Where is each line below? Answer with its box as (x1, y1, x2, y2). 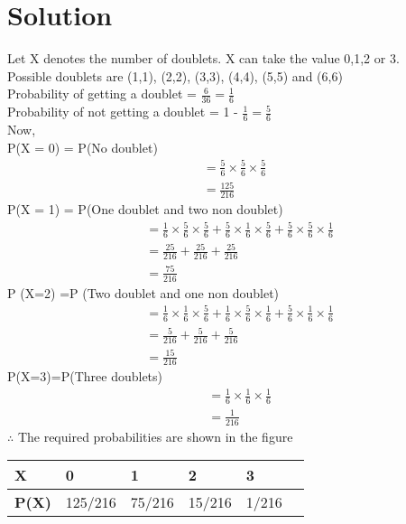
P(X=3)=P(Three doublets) (7, 367, 163, 386)
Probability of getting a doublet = (7, 84, 197, 103)
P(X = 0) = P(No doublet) (7, 137, 158, 156)
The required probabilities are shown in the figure (17, 426, 293, 445)
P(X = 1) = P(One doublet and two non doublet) (7, 199, 283, 218)
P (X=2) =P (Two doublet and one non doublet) (7, 283, 280, 302)
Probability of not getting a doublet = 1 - (7, 102, 238, 121)
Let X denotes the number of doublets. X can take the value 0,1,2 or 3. (7, 49, 400, 68)
